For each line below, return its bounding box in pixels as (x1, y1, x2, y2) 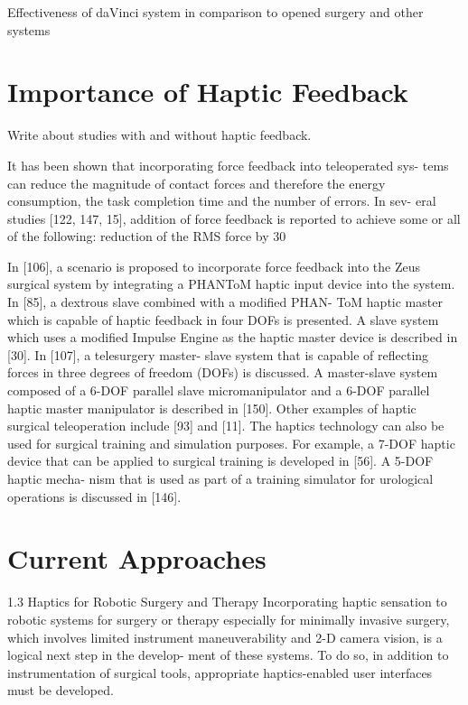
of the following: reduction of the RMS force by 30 (7, 227, 286, 246)
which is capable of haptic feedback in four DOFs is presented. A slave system (7, 310, 439, 329)
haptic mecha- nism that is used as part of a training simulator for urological (7, 469, 434, 487)
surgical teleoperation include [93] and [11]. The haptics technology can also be (7, 416, 445, 435)
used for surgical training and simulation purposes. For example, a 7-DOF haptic (7, 433, 455, 452)
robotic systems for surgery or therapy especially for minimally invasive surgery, (7, 609, 450, 628)
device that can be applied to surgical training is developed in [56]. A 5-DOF (7, 451, 434, 470)
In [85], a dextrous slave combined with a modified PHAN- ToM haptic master (7, 292, 443, 311)
